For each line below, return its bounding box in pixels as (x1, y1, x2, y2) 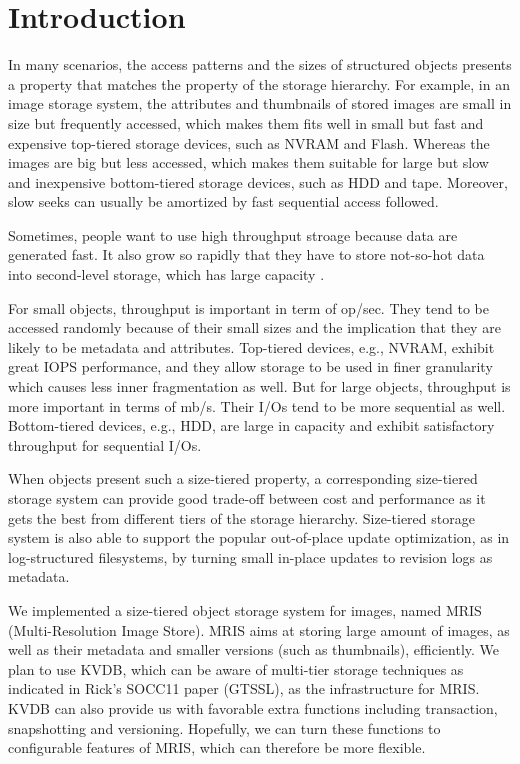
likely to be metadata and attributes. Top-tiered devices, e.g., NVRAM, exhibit (8, 336, 495, 357)
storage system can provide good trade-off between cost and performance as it (8, 488, 486, 508)
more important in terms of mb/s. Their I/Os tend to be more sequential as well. (8, 395, 506, 416)
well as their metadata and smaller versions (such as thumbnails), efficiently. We (8, 639, 500, 660)
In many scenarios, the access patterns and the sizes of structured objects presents (8, 54, 512, 75)
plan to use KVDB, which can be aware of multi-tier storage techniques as (8, 658, 464, 679)
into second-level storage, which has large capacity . (8, 264, 325, 285)
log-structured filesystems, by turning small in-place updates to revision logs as (8, 546, 493, 567)
